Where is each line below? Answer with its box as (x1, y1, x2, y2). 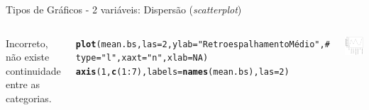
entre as (6, 77, 40, 92)
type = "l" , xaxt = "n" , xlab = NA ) (75, 53, 209, 63)
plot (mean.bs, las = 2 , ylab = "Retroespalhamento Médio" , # (75, 39, 330, 49)
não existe (6, 49, 50, 64)
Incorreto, (6, 35, 48, 50)
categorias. (6, 90, 52, 105)
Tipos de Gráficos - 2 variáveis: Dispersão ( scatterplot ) (6, 2, 242, 16)
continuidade (6, 63, 61, 78)
